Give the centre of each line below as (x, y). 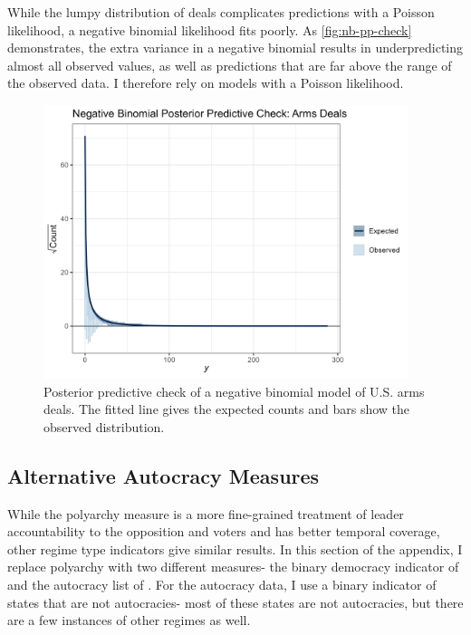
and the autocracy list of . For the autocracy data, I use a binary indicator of (222, 585)
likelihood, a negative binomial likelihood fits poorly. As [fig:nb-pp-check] (210, 29)
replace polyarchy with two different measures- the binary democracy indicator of (233, 567)
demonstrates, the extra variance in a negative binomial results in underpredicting (235, 48)
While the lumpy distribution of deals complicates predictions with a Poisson (221, 12)
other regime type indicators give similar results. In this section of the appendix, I (235, 548)
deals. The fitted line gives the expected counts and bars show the (227, 409)
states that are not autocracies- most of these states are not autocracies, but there (235, 602)
